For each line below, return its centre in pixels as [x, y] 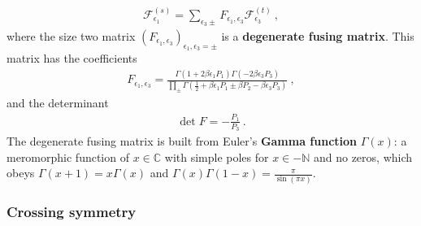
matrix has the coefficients [72, 58]
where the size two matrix [71, 36]
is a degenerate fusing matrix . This [318, 36]
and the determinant [58, 103]
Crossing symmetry [72, 212]
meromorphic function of [68, 156]
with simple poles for [217, 156]
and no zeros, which [363, 156]
